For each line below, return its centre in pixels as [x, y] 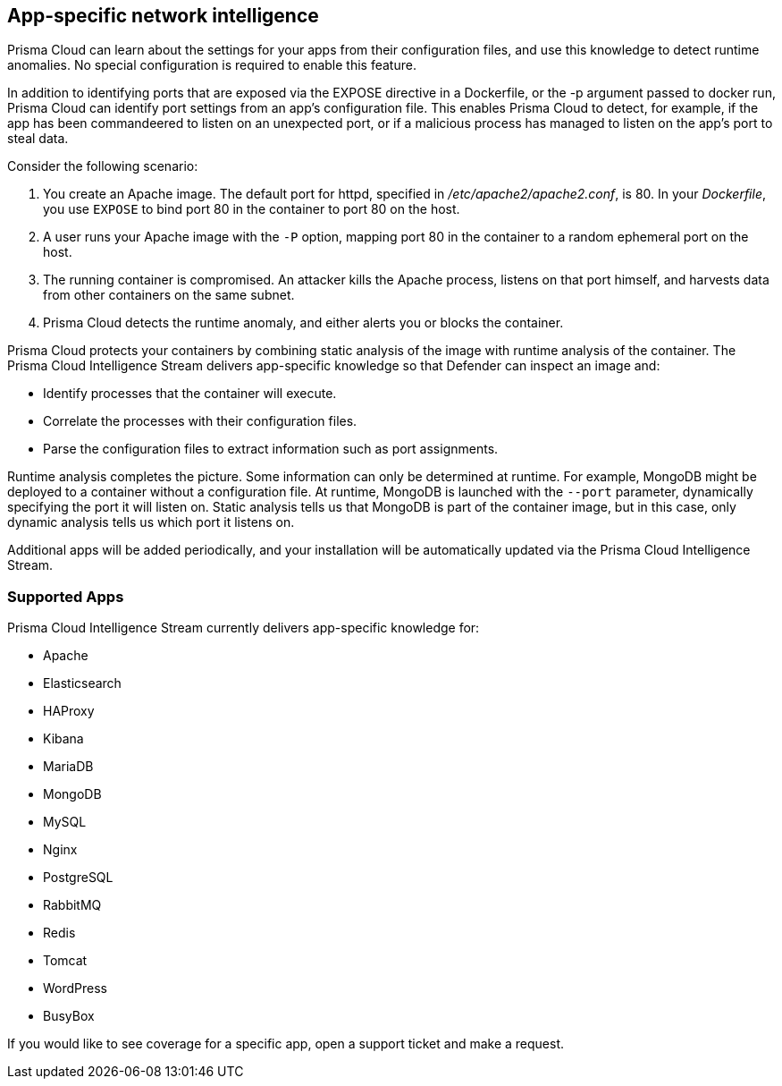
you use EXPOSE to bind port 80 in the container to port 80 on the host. [252, 209]
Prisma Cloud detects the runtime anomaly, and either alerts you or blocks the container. [303, 323]
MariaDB [68, 767]
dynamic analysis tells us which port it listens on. [151, 522]
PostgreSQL [78, 878]
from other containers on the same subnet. [169, 295]
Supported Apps [66, 596]
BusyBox [69, 1016]
